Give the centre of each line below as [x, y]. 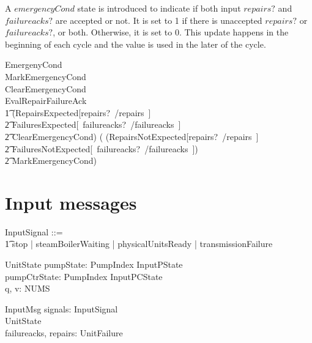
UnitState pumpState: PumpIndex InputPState [94, 264]
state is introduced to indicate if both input [159, 8]
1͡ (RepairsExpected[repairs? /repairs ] [78, 112]
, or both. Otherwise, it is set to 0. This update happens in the [171, 32]
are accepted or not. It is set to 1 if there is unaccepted [159, 20]
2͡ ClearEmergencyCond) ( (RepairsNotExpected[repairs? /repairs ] [132, 136]
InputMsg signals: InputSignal [61, 308]
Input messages [71, 202]
